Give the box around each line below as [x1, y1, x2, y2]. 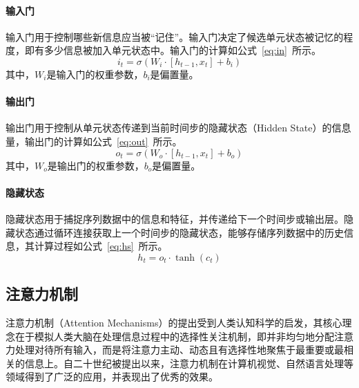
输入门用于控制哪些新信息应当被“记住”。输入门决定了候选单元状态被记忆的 [6, 29, 344, 44]
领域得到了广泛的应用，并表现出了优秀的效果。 [6, 369, 218, 384]
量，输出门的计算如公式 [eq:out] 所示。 [6, 133, 182, 148]
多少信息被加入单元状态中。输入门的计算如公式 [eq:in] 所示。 [43, 43, 321, 57]
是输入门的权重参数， [46, 66, 144, 81]
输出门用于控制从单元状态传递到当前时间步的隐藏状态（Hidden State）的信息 [6, 120, 351, 135]
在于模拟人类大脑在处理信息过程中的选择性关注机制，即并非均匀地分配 [14, 329, 334, 343]
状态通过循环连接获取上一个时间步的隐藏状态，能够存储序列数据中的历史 [14, 225, 344, 239]
